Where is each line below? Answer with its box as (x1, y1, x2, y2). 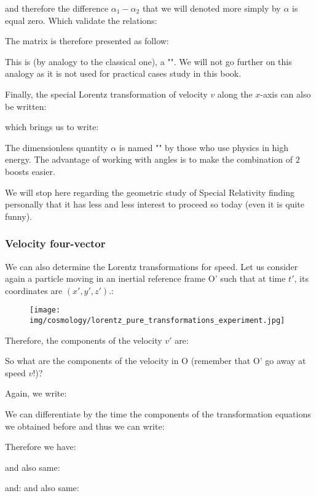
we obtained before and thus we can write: (5, 419, 165, 432)
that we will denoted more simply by (142, 2, 281, 14)
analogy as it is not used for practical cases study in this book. (5, 67, 242, 80)
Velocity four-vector (5, 236, 106, 251)
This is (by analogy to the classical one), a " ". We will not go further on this (5, 55, 292, 68)
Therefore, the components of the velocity (5, 333, 162, 346)
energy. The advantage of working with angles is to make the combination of (5, 153, 293, 166)
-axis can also (260, 87, 311, 100)
